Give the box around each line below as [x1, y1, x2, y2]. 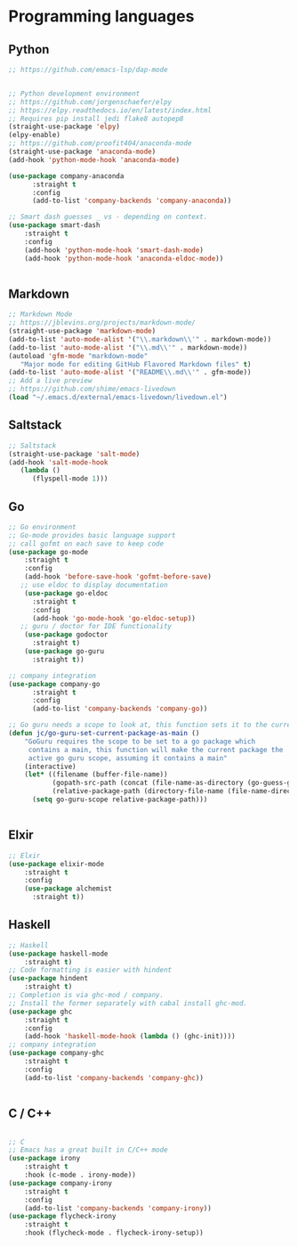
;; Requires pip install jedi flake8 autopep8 [8, 114, 184, 123]
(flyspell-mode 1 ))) [31, 474, 109, 483]
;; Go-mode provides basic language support [8, 530, 176, 540]
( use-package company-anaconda [8, 171, 125, 180]
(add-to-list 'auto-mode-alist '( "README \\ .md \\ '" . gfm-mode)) [8, 368, 252, 377]
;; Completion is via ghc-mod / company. [8, 991, 165, 1000]
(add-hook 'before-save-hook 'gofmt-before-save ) [24, 572, 213, 581]
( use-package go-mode [8, 547, 89, 556]
